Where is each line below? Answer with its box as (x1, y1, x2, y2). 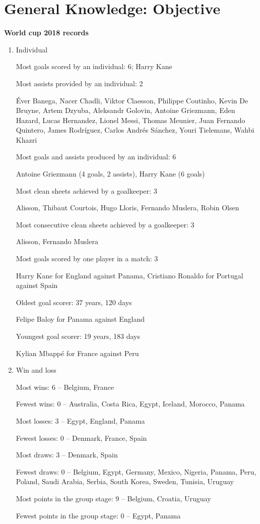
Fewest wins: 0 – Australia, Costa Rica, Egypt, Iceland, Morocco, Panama (16, 398, 245, 409)
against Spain (16, 280, 58, 290)
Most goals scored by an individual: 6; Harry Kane (16, 61, 172, 72)
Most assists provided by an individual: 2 (16, 78, 143, 88)
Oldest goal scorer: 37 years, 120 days (16, 297, 132, 307)
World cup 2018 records (4, 27, 89, 38)
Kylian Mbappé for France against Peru (16, 347, 139, 358)
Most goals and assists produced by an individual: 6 (16, 151, 176, 162)
